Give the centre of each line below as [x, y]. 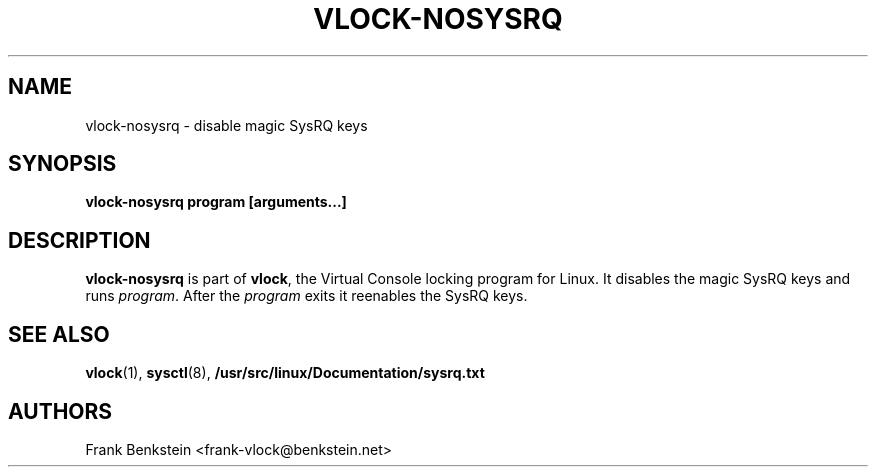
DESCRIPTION [79, 240]
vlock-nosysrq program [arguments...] [216, 202]
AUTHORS [60, 411]
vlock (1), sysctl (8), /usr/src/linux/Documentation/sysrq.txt [285, 373]
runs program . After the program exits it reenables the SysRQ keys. [306, 296]
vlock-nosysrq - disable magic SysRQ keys [226, 125]
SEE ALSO [59, 334]
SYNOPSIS [62, 164]
